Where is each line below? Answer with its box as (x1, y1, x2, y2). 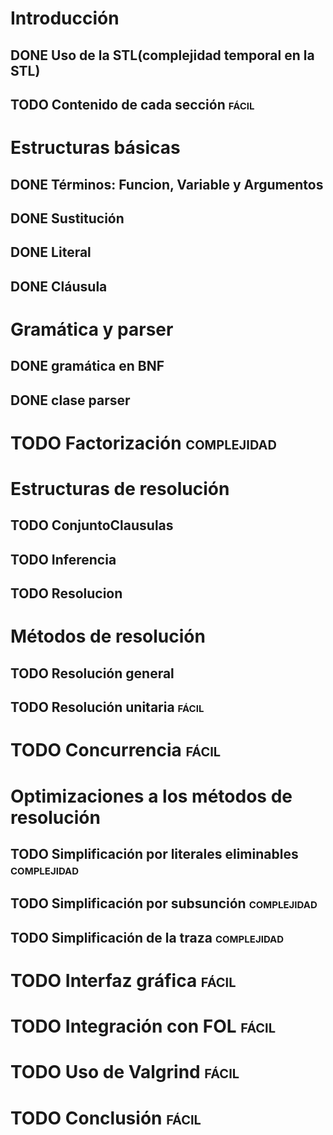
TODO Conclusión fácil (10, 1107, 202, 1129)
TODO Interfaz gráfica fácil (10, 969, 237, 992)
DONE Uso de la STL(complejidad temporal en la (10, 47, 315, 64)
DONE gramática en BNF (10, 358, 165, 375)
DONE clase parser (10, 392, 131, 409)
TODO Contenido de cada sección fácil (10, 96, 255, 113)
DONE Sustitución (10, 210, 125, 227)
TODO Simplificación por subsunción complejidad (10, 895, 318, 912)
